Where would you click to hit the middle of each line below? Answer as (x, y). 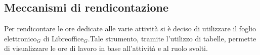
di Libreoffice (63, 38)
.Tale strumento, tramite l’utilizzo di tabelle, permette (172, 38)
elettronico (20, 38)
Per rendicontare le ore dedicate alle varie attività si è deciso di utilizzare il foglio (130, 29)
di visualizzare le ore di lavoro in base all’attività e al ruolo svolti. (106, 48)
